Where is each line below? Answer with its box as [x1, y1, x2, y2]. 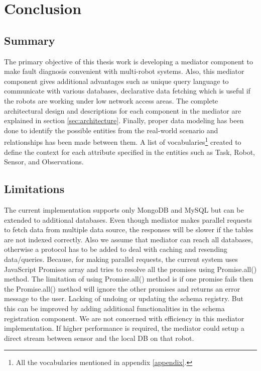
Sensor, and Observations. [4, 156, 84, 167]
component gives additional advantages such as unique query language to [4, 75, 229, 86]
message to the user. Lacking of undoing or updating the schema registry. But [4, 293, 243, 304]
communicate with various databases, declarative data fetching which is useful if [4, 85, 250, 96]
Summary [4, 32, 55, 48]
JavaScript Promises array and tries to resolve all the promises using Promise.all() [4, 263, 257, 274]
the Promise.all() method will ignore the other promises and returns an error [4, 283, 240, 294]
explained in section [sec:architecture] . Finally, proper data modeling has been [4, 115, 244, 126]
